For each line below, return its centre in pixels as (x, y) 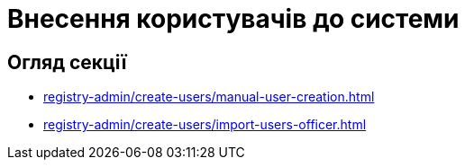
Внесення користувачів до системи (233, 19)
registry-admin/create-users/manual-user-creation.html (209, 97)
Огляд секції (67, 62)
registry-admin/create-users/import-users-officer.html (205, 125)
